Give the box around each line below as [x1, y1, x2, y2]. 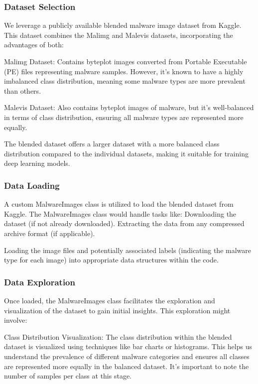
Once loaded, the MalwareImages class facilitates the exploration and [4, 295, 215, 305]
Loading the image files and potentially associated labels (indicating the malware [4, 245, 251, 255]
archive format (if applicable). [4, 228, 95, 238]
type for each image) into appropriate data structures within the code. [4, 255, 219, 265]
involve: [4, 315, 27, 325]
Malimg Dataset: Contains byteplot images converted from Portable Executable [4, 56, 247, 66]
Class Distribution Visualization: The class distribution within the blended [4, 331, 232, 342]
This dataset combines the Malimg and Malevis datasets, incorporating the [4, 29, 233, 40]
